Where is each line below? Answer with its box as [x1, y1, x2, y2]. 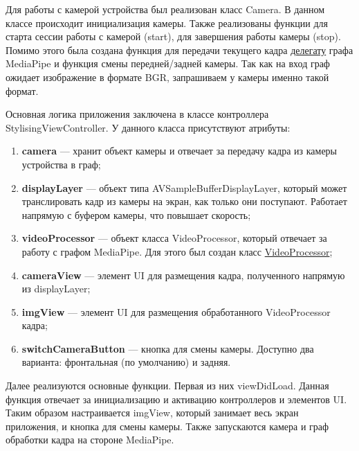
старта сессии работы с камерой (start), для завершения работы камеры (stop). [6, 29, 341, 44]
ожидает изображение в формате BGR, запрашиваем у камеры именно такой [6, 69, 329, 84]
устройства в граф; [21, 157, 101, 171]
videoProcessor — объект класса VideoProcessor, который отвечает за [21, 231, 327, 245]
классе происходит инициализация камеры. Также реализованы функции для [6, 15, 329, 30]
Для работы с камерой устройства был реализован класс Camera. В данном [6, 2, 325, 16]
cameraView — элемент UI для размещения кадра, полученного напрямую [21, 267, 345, 282]
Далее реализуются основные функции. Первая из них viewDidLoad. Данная [6, 378, 329, 393]
